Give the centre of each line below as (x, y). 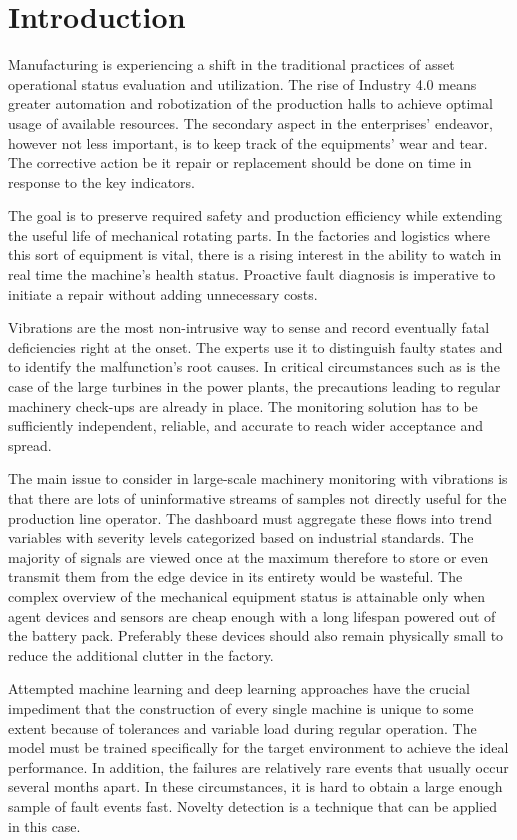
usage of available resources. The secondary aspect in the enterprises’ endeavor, (250, 122)
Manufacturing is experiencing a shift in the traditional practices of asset (231, 64)
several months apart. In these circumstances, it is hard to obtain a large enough (255, 786)
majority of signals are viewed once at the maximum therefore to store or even (248, 556)
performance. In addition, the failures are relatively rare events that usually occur (258, 766)
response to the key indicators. (101, 181)
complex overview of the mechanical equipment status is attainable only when (247, 595)
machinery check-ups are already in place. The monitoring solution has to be (243, 405)
